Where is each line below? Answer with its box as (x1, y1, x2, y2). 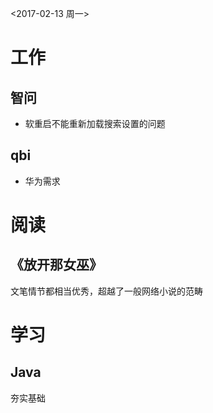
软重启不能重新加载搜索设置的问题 (24, 118, 166, 129)
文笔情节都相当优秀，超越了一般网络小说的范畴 (10, 285, 203, 297)
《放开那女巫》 (10, 257, 103, 274)
